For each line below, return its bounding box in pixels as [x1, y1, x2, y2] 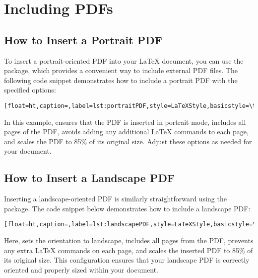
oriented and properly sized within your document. [4, 264, 158, 275]
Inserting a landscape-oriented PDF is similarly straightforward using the [4, 193, 227, 204]
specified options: [4, 85, 56, 95]
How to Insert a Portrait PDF [4, 32, 162, 47]
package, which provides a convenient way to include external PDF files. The [4, 65, 238, 76]
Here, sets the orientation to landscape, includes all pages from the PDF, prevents [4, 235, 254, 246]
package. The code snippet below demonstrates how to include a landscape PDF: [4, 203, 251, 213]
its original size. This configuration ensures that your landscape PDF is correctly [4, 255, 250, 265]
